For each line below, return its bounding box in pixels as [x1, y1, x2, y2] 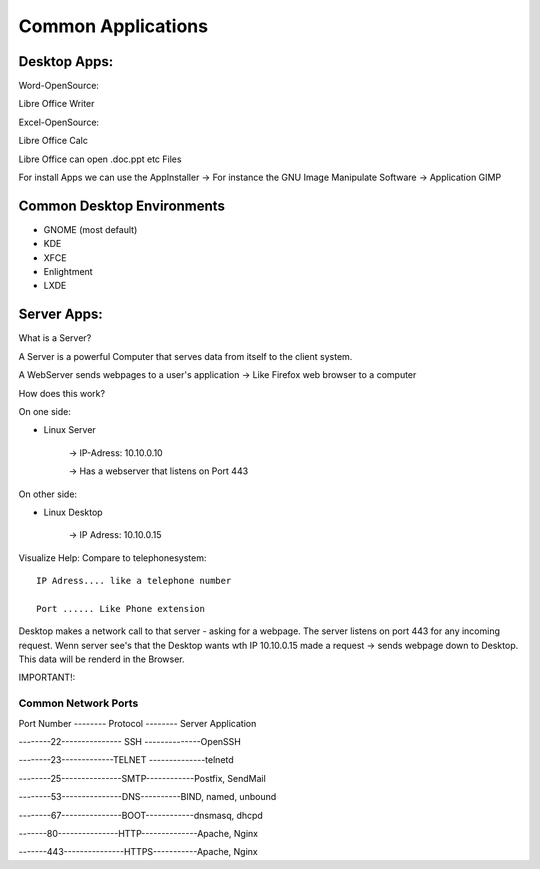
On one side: [18, 405, 72, 417]
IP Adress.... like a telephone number [36, 575, 232, 587]
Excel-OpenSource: [18, 116, 100, 128]
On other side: [18, 488, 78, 500]
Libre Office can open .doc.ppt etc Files [18, 153, 182, 165]
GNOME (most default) [43, 223, 138, 235]
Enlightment [43, 266, 94, 278]
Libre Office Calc [18, 135, 89, 147]
